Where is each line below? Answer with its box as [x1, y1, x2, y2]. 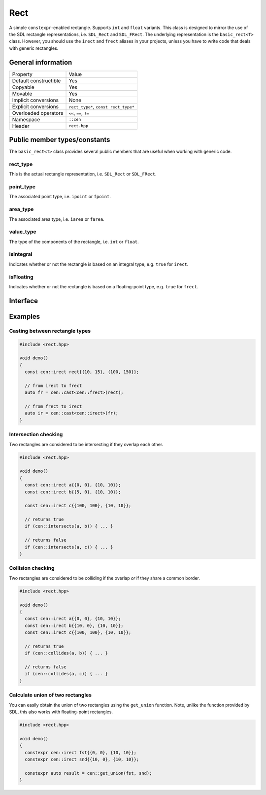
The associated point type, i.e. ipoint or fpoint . [9, 194, 111, 200]
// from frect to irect [25, 404, 82, 409]
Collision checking [9, 565, 55, 572]
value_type [9, 228, 36, 235]
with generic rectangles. [9, 45, 59, 51]
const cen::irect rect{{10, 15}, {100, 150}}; [25, 369, 139, 375]
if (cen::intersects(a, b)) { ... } [25, 523, 113, 529]
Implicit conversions [12, 97, 59, 104]
